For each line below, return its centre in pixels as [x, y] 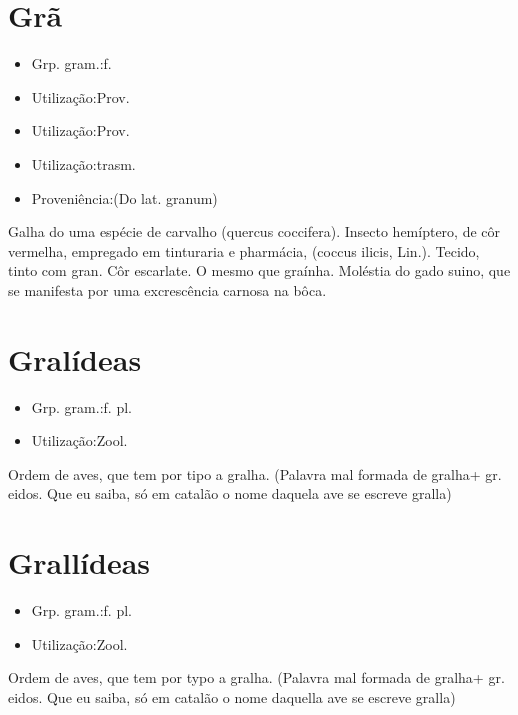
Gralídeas [75, 358]
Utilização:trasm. [83, 163]
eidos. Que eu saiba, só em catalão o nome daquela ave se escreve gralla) [230, 493]
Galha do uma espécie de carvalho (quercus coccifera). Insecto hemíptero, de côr [254, 231]
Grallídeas [79, 562]
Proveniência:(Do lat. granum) [124, 197]
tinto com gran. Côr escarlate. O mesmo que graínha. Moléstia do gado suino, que [259, 270]
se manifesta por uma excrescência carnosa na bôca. [167, 289]
